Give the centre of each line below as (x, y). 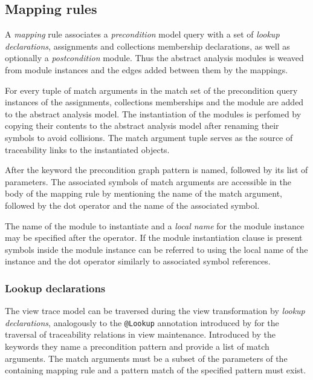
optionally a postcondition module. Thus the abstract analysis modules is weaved (154, 58)
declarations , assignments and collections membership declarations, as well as (147, 46)
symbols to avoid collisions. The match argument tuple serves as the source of (149, 137)
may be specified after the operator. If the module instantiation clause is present (154, 237)
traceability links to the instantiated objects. (87, 149)
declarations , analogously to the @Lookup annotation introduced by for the (142, 322)
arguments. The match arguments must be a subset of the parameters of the (146, 358)
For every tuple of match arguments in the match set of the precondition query (151, 90)
